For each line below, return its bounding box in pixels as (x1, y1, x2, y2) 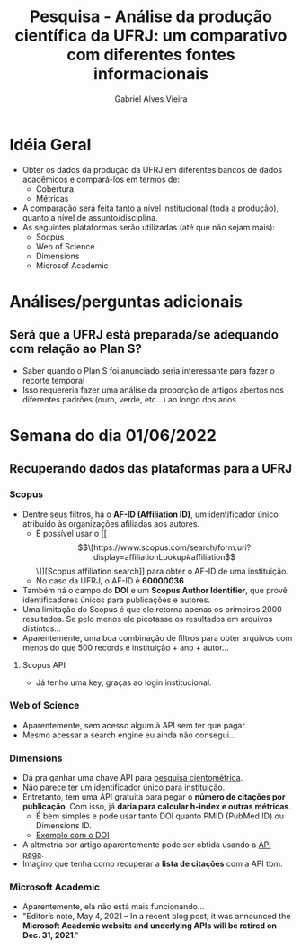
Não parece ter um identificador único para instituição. (22, 782, 226, 793)
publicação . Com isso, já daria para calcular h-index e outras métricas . (22, 801, 292, 812)
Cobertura (35, 183, 75, 194)
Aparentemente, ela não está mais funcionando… (22, 901, 205, 912)
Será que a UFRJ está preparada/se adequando (9, 327, 279, 343)
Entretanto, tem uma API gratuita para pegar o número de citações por (22, 791, 286, 802)
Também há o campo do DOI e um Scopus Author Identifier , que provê (22, 584, 288, 595)
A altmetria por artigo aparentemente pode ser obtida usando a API (22, 839, 271, 850)
